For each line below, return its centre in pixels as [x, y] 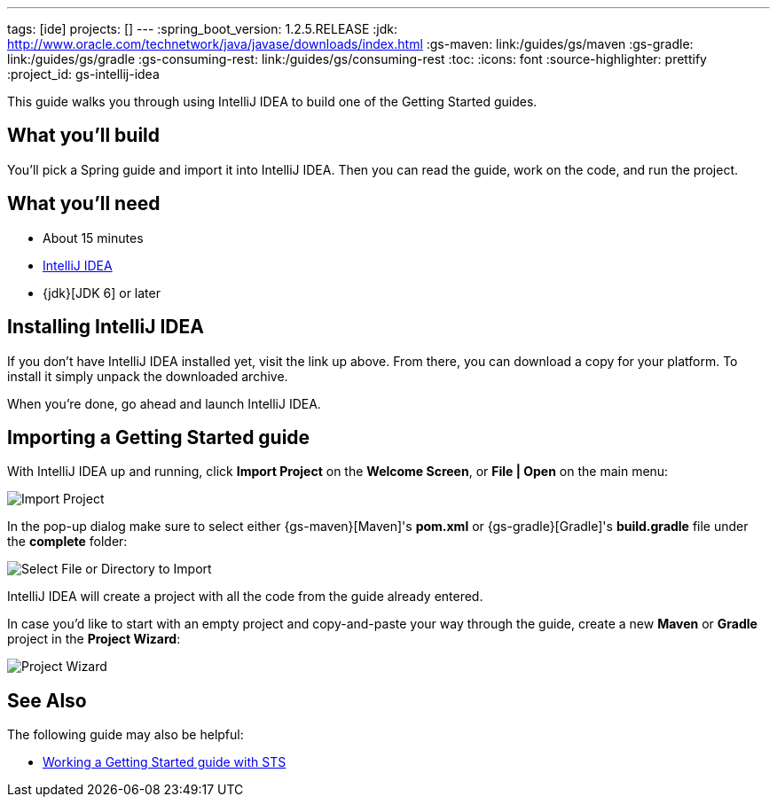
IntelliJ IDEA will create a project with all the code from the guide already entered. [245, 597]
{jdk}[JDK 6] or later [102, 293]
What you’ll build [84, 136]
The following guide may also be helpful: [126, 735]
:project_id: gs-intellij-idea [83, 74]
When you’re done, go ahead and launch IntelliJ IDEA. [164, 403]
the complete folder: [67, 542]
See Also [47, 700]
